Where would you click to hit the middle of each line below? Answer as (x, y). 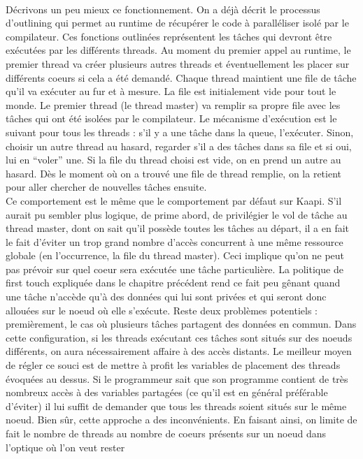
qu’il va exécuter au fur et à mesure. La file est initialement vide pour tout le (171, 91)
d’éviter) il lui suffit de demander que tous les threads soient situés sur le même (176, 406)
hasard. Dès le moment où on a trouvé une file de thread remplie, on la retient (174, 173)
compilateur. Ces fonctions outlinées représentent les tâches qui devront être (169, 36)
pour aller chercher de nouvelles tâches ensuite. (106, 187)
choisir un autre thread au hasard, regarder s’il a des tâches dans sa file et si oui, (179, 146)
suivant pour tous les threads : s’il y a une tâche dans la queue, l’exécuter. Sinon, (180, 132)
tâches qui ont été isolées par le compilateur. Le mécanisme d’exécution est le (171, 118)
